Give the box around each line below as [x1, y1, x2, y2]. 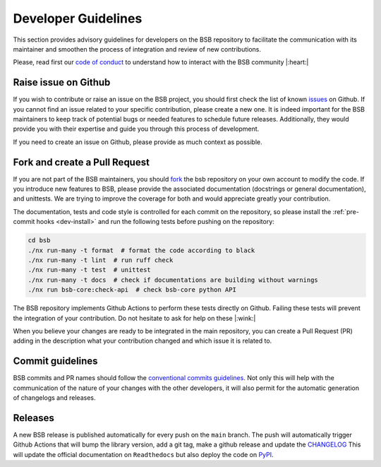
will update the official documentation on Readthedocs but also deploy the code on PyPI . [13, 450, 274, 459]
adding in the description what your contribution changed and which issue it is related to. [13, 336, 272, 345]
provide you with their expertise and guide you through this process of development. [13, 124, 260, 134]
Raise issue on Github [13, 76, 111, 88]
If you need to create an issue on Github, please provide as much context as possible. [13, 138, 262, 146]
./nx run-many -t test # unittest [28, 266, 151, 274]
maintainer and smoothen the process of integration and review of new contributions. [13, 45, 261, 53]
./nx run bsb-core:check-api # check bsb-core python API [28, 286, 236, 294]
